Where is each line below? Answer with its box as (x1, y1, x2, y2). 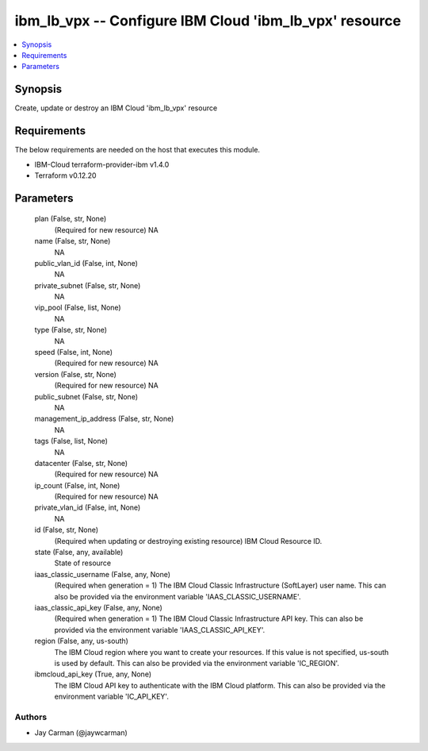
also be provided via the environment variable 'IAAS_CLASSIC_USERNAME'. (54, 591, 301, 601)
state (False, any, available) (34, 548, 124, 557)
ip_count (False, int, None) (34, 480, 120, 490)
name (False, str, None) (34, 237, 111, 246)
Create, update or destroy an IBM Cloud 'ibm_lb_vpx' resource (14, 103, 218, 113)
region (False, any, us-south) (34, 636, 128, 646)
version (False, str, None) (34, 369, 117, 379)
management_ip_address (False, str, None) (34, 414, 174, 424)
